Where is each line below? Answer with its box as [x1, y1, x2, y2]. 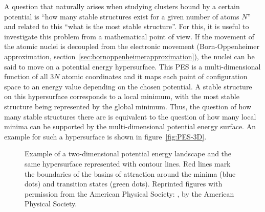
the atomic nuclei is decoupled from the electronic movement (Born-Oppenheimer [4, 41, 259, 52]
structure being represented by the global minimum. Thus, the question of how [4, 101, 252, 111]
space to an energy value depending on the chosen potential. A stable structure [4, 81, 252, 91]
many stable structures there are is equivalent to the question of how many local [4, 111, 256, 122]
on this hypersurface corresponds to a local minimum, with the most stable [4, 91, 239, 102]
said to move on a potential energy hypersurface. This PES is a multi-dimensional [4, 61, 261, 72]
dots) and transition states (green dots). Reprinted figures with [25, 178, 223, 189]
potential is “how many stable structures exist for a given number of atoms [4, 11, 239, 21]
